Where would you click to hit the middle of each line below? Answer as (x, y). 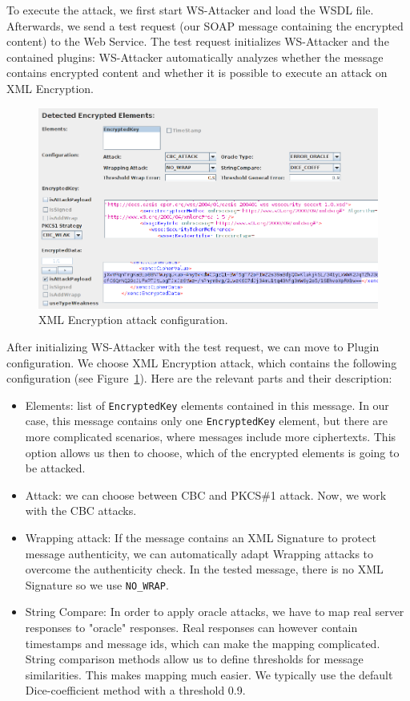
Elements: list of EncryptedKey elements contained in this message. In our (207, 405)
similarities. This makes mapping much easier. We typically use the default (209, 674)
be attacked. (55, 468)
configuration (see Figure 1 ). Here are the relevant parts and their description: (199, 378)
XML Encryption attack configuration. (133, 320)
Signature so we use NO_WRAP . (97, 584)
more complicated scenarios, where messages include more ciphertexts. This (211, 437)
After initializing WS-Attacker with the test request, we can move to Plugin (193, 346)
